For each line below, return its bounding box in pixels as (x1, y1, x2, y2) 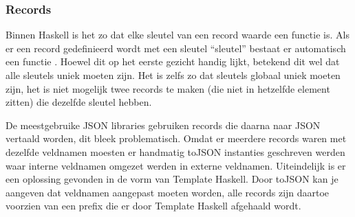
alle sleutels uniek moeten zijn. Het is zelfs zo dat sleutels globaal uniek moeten (6, 68, 341, 82)
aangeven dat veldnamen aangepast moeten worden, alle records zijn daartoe (6, 185, 330, 199)
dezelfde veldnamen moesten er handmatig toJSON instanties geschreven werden (6, 144, 345, 159)
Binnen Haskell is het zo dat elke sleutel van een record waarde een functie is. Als (6, 27, 349, 42)
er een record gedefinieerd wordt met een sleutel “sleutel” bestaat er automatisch (6, 41, 346, 55)
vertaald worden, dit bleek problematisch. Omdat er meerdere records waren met (6, 131, 347, 146)
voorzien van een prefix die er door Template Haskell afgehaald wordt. (6, 198, 301, 213)
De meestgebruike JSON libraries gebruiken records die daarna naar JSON (6, 117, 321, 132)
